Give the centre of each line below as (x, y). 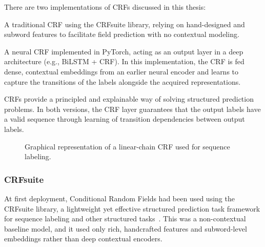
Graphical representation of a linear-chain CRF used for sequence (127, 146)
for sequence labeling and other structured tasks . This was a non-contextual (125, 218)
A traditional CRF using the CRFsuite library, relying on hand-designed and (125, 24)
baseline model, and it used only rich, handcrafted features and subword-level (126, 228)
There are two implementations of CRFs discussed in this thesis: (105, 7)
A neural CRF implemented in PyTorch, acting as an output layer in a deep (124, 51)
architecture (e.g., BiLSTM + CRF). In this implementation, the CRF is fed (124, 61)
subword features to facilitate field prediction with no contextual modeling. (122, 34)
